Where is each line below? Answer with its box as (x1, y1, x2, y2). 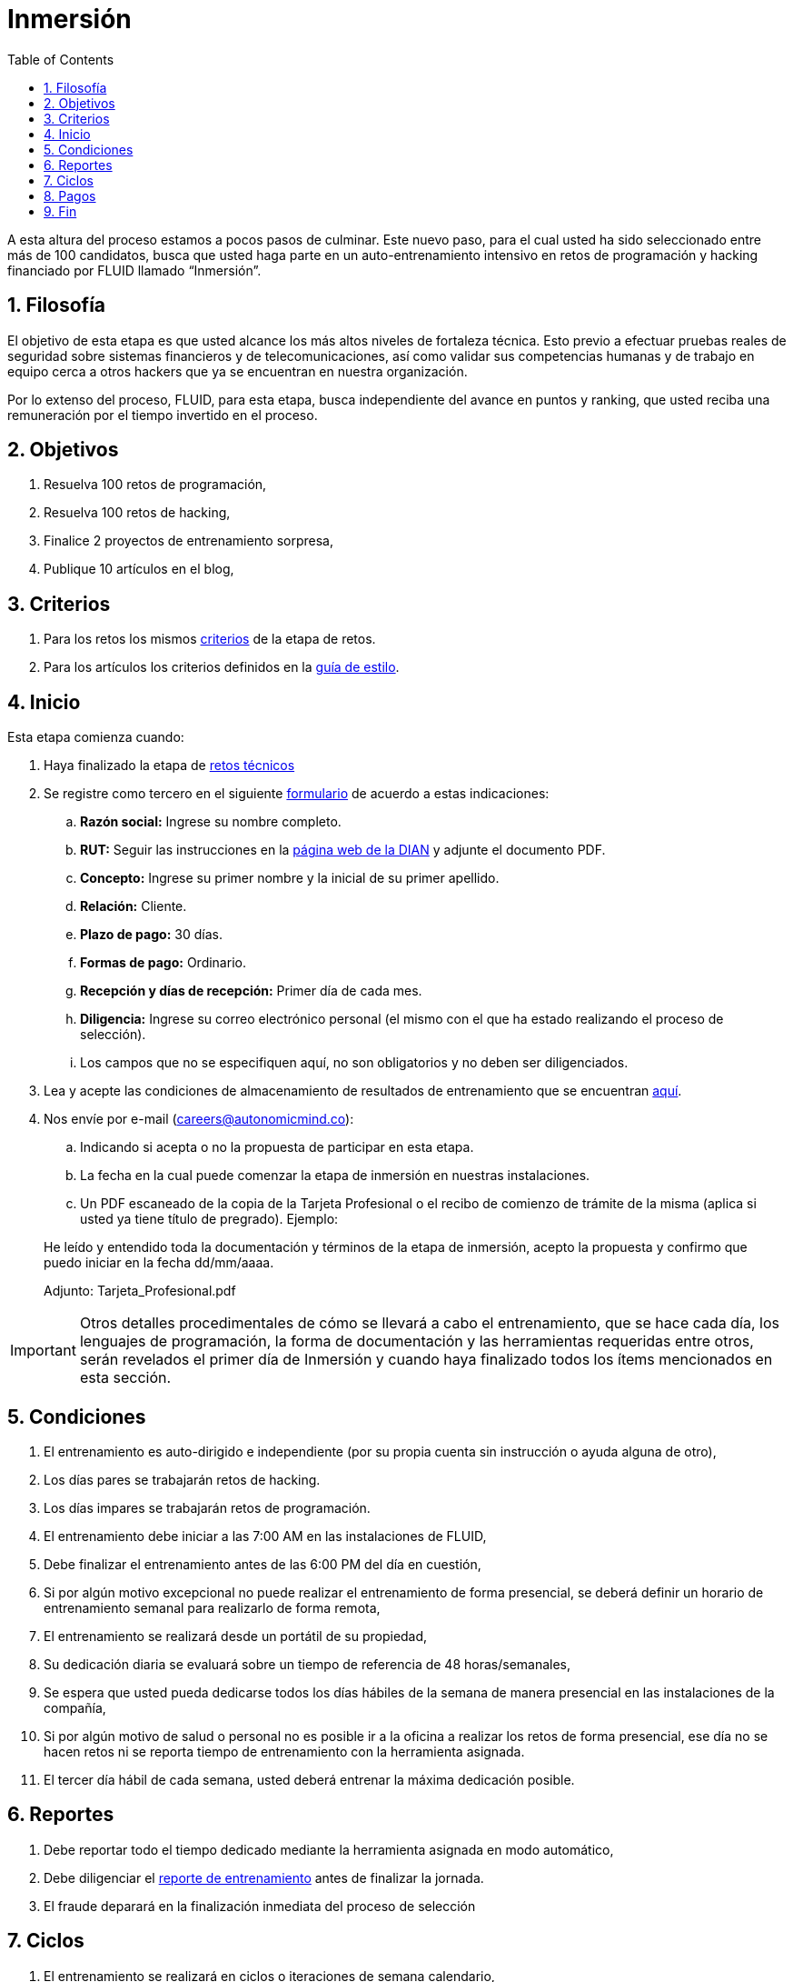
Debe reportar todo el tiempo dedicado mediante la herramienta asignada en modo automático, (44, 1841, 614, 1857)
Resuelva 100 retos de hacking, (44, 505, 231, 521)
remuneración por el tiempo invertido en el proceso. (7, 406, 318, 423)
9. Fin (44, 203, 77, 219)
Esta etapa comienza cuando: (7, 729, 184, 746)
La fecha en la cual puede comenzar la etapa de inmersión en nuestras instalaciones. (80, 1167, 590, 1184)
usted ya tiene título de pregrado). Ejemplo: (80, 1211, 339, 1227)
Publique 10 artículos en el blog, (44, 561, 234, 577)
